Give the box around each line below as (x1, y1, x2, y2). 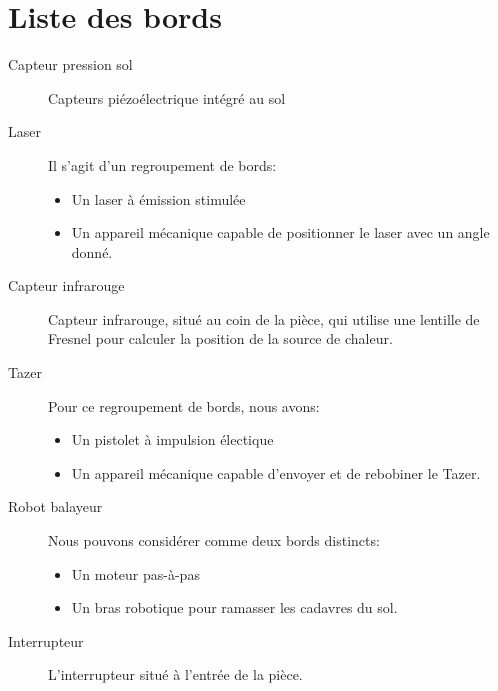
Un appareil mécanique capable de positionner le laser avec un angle (71, 222, 490, 243)
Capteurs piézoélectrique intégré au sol (48, 87, 286, 108)
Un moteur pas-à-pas (71, 563, 200, 584)
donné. (71, 241, 113, 262)
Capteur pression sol (8, 54, 133, 75)
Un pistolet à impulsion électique (71, 429, 274, 450)
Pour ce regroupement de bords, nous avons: (48, 395, 320, 416)
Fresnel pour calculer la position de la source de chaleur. (48, 328, 393, 349)
